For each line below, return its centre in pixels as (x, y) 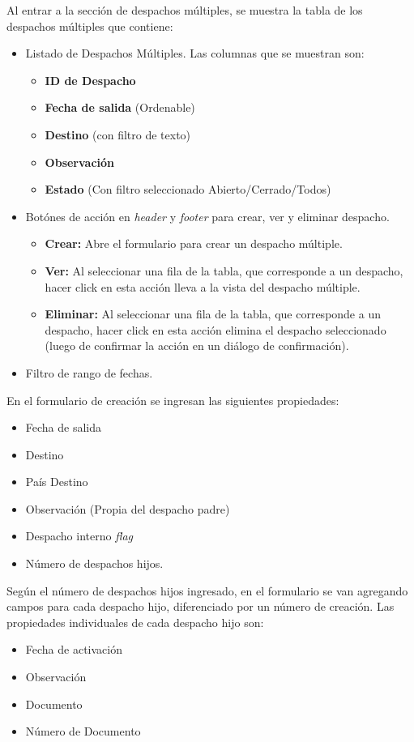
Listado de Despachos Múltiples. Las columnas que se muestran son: (195, 53)
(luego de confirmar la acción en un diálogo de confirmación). (197, 345)
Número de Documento (83, 731)
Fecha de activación (74, 649)
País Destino (57, 482)
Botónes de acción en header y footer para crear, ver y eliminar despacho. (207, 216)
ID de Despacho (90, 80)
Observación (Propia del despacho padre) (128, 508)
